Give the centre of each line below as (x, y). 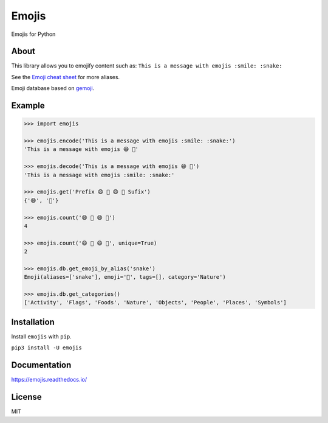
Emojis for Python (33, 34)
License (26, 397)
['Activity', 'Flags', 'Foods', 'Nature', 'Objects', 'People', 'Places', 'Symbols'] (155, 302)
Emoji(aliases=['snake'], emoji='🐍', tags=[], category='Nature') (125, 277)
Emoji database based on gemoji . (53, 88)
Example (28, 106)
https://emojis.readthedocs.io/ (49, 380)
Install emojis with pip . (42, 336)
